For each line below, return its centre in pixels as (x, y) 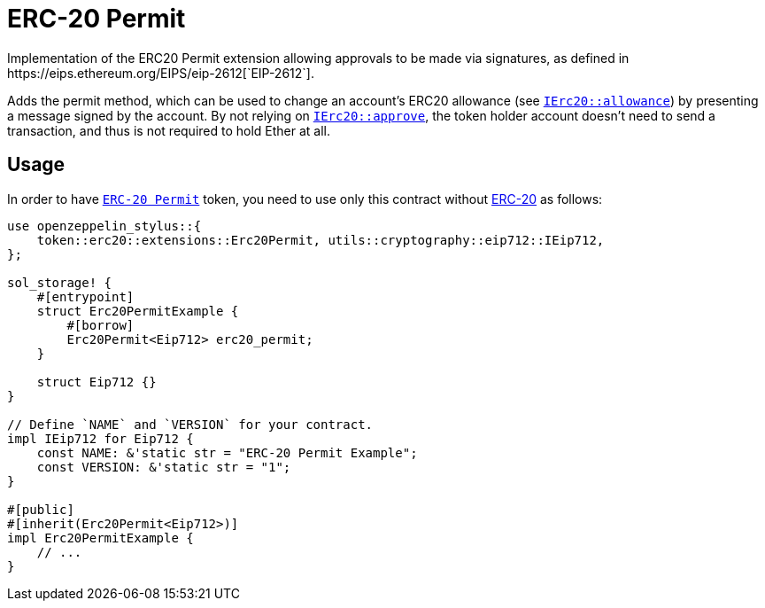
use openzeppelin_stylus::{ (104, 226)
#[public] (41, 509)
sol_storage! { (60, 282)
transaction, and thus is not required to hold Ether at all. (169, 130)
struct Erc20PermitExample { (138, 311)
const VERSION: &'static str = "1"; (164, 467)
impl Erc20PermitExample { (100, 538)
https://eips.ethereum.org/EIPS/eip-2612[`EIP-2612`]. (161, 73)
